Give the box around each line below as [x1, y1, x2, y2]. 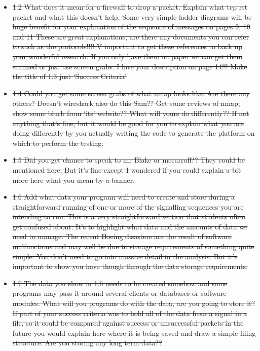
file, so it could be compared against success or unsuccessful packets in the [12, 318, 244, 328]
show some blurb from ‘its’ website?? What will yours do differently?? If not [12, 107, 249, 118]
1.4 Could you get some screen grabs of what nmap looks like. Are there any [12, 88, 250, 98]
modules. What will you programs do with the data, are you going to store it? [12, 298, 255, 308]
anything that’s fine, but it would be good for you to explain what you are [12, 118, 244, 128]
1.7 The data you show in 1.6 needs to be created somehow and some [12, 278, 228, 288]
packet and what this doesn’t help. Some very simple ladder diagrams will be [12, 11, 252, 22]
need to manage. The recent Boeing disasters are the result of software [12, 231, 232, 242]
